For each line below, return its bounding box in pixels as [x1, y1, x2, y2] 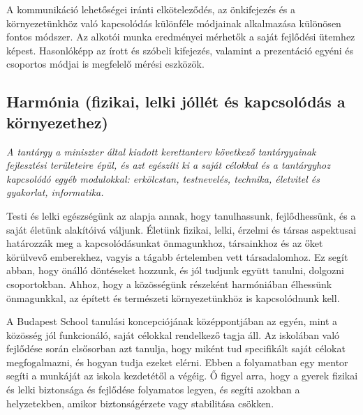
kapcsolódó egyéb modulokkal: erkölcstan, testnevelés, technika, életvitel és [6, 171, 320, 186]
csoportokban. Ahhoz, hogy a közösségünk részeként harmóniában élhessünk [6, 276, 332, 291]
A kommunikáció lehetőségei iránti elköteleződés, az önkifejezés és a [6, 2, 296, 16]
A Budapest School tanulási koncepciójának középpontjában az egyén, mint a [6, 314, 338, 329]
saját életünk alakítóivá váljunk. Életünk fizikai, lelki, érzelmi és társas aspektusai [6, 222, 357, 236]
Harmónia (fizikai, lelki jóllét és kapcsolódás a [6, 91, 346, 112]
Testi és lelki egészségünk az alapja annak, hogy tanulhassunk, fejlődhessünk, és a [6, 208, 356, 222]
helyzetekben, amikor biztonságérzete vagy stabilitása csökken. [6, 395, 274, 410]
